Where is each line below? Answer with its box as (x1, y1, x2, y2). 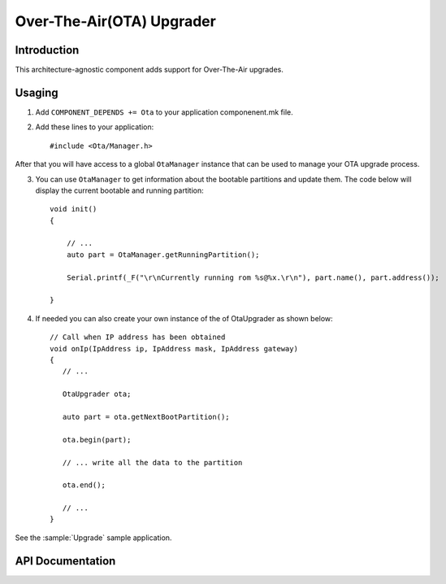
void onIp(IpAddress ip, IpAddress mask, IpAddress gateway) (50, 344, 298, 353)
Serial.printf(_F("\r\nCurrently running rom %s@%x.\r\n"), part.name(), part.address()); (66, 272, 440, 282)
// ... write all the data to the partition (62, 458, 243, 467)
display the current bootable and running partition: (35, 185, 205, 195)
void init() (50, 204, 97, 214)
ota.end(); (62, 481, 106, 490)
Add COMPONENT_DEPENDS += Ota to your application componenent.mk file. (35, 107, 294, 117)
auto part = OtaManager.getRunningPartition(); (66, 250, 260, 259)
